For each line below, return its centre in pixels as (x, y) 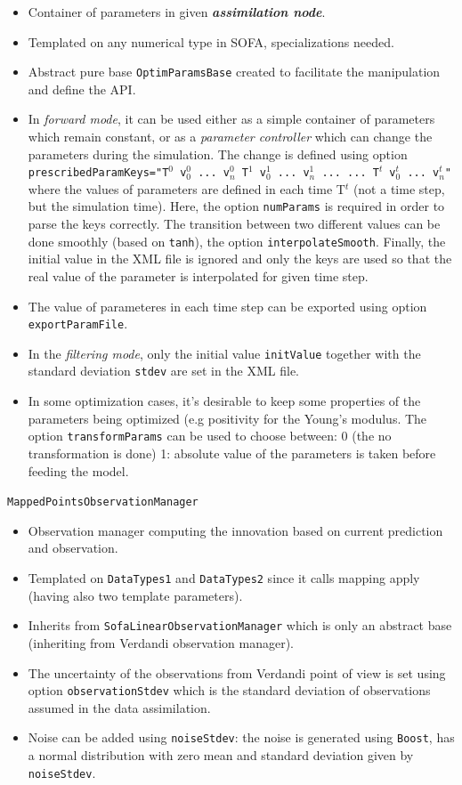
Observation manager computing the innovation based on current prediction (235, 530)
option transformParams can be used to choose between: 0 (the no (210, 436)
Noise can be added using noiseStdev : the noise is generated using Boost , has (241, 737)
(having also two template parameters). (135, 595)
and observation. (73, 548)
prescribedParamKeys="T (98, 173)
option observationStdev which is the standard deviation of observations (229, 690)
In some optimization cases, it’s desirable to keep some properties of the (224, 401)
